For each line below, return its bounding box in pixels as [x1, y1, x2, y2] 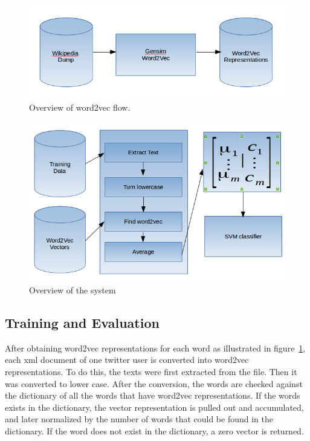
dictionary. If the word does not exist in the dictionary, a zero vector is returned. [5, 424, 304, 437]
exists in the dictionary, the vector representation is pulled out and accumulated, [5, 400, 304, 413]
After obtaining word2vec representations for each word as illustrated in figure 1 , [5, 341, 306, 354]
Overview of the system [29, 284, 116, 296]
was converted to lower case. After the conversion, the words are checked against [5, 377, 303, 390]
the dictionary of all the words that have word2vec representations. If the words [5, 389, 300, 402]
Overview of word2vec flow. [29, 101, 131, 114]
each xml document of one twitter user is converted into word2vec [5, 353, 249, 366]
